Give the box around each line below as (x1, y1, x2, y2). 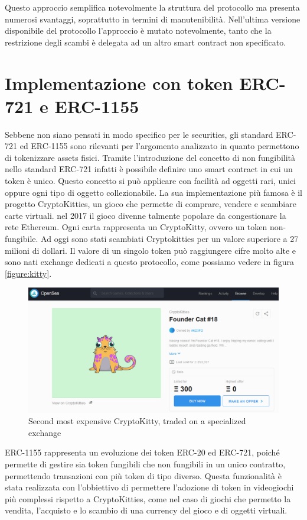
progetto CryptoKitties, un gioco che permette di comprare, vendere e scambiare (5, 198, 296, 210)
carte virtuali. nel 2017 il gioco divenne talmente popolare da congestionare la (5, 209, 286, 221)
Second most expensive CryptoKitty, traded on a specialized (28, 415, 246, 427)
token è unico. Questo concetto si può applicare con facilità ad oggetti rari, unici (5, 175, 296, 187)
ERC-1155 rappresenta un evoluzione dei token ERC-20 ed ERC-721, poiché (5, 446, 280, 458)
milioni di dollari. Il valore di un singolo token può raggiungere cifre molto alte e (5, 244, 296, 256)
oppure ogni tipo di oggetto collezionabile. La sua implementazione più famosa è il (5, 186, 302, 198)
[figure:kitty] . (5, 267, 52, 279)
